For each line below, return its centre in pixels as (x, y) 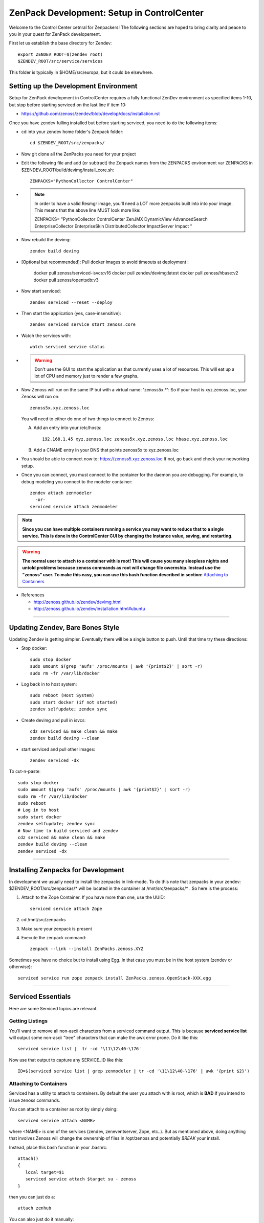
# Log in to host (38, 810)
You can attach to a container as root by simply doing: (63, 1109)
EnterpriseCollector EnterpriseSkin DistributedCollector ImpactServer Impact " (113, 226)
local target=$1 (45, 1172)
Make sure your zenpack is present (57, 929)
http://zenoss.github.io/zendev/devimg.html (77, 602)
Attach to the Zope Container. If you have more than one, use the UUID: (93, 897)
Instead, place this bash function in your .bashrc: (58, 1147)
